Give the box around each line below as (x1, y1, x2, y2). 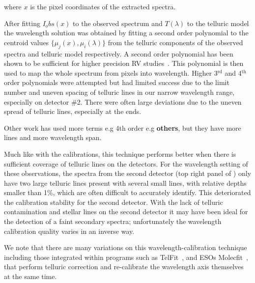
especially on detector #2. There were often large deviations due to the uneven (4, 96, 242, 107)
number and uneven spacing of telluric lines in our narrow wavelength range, (4, 86, 235, 97)
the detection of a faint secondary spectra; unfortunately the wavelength (4, 216, 222, 226)
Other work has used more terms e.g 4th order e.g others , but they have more (4, 122, 241, 133)
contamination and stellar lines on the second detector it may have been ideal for (4, 206, 248, 217)
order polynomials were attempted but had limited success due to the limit (4, 77, 229, 87)
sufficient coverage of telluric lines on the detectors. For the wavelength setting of (4, 158, 248, 169)
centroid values (4, 37, 49, 47)
